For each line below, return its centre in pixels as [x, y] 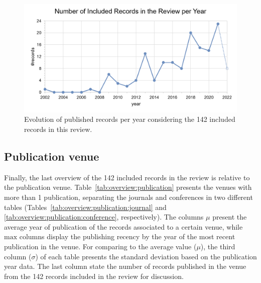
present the [230, 217]
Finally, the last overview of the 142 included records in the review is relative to [127, 177]
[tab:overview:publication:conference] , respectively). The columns [104, 217]
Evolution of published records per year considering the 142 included [130, 119]
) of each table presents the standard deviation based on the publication [146, 256]
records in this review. [58, 129]
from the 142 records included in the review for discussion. [94, 276]
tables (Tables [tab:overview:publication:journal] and [85, 207]
